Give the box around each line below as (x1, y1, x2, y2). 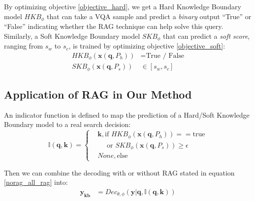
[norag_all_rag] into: (4, 177, 68, 187)
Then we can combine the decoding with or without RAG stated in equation (4, 167, 235, 177)
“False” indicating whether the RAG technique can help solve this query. (4, 21, 223, 31)
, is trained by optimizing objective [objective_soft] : (68, 41, 225, 51)
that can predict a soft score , (163, 30, 250, 41)
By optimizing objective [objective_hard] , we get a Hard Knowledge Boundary (4, 1, 241, 11)
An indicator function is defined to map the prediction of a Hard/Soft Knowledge (4, 109, 250, 120)
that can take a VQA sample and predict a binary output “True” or (47, 11, 252, 21)
